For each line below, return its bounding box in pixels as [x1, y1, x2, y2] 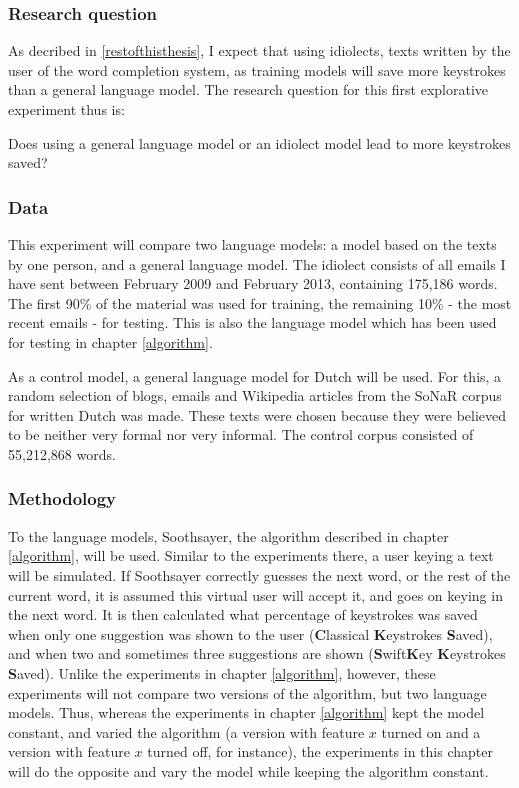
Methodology [8, 486, 117, 511]
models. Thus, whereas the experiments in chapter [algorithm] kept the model [8, 702, 485, 723]
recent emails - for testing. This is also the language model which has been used [8, 312, 497, 333]
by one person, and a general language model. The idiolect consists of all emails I [8, 253, 506, 274]
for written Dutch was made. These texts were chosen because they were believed [8, 404, 507, 425]
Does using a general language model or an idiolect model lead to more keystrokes [8, 132, 511, 153]
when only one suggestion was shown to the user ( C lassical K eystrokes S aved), [8, 623, 493, 644]
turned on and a [381, 721, 481, 742]
